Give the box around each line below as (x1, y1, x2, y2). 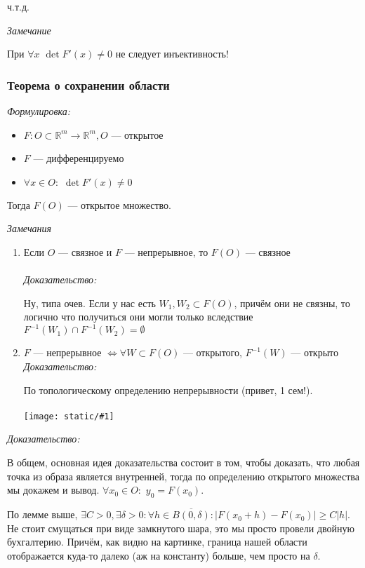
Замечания (7, 221, 52, 236)
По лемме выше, (7, 507, 78, 522)
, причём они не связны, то (234, 295, 350, 310)
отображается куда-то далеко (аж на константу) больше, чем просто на (7, 548, 310, 562)
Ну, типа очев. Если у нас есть (23, 295, 156, 310)
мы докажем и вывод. (7, 482, 100, 497)
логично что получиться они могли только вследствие (23, 309, 253, 324)
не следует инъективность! (115, 46, 229, 61)
